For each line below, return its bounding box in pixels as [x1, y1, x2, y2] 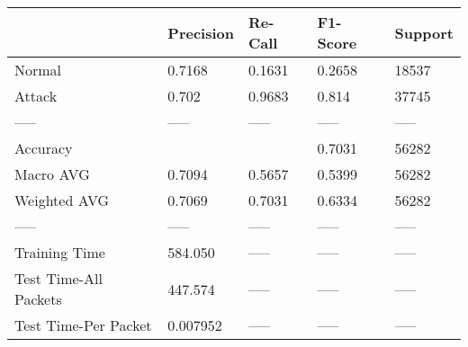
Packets [14, 289, 62, 309]
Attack [14, 85, 58, 106]
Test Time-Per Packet [14, 315, 152, 335]
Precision [167, 22, 234, 43]
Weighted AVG [14, 190, 110, 210]
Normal [14, 59, 62, 80]
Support [394, 22, 454, 43]
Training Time [14, 242, 105, 262]
